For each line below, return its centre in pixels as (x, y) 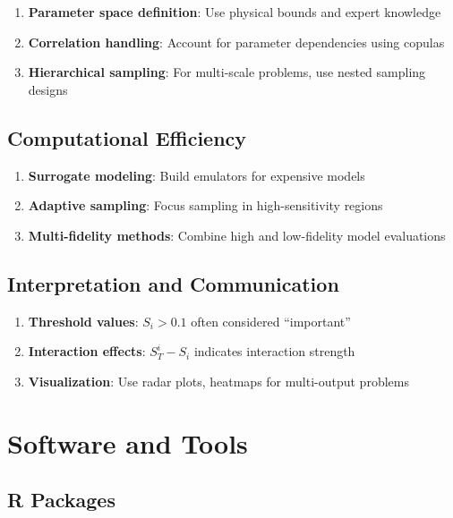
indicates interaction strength (274, 351)
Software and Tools (128, 442)
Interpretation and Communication (173, 283)
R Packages (61, 500)
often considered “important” (271, 321)
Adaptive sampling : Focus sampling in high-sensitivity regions (205, 205)
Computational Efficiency (127, 137)
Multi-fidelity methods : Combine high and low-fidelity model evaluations (237, 235)
